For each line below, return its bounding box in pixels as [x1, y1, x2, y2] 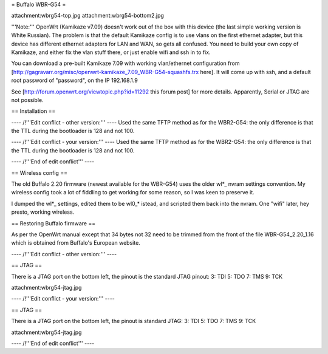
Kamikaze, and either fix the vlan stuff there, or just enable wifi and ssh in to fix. [11, 49, 211, 56]
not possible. [11, 96, 44, 103]
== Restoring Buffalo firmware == [11, 219, 96, 227]
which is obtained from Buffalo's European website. [11, 239, 141, 247]
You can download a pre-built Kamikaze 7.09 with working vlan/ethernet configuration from [11, 60, 240, 67]
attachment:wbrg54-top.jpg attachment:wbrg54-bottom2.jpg [11, 12, 164, 19]
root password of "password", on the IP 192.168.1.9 [11, 77, 138, 84]
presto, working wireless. [11, 208, 75, 216]
